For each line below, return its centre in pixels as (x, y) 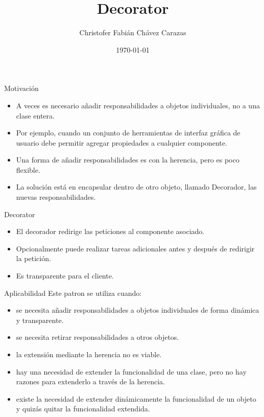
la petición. (33, 258)
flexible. (28, 169)
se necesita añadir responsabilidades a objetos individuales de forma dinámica (138, 310)
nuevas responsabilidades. (56, 197)
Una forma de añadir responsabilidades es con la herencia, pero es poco (128, 160)
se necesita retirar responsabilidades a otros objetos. (98, 337)
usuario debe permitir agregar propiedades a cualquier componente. (122, 142)
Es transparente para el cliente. (65, 276)
